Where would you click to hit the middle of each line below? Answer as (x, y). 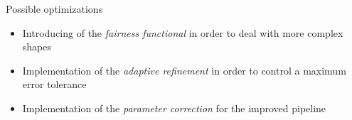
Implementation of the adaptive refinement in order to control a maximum (184, 70)
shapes (37, 47)
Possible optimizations (54, 9)
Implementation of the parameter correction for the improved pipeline (174, 108)
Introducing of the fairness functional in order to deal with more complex (183, 32)
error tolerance (54, 84)
